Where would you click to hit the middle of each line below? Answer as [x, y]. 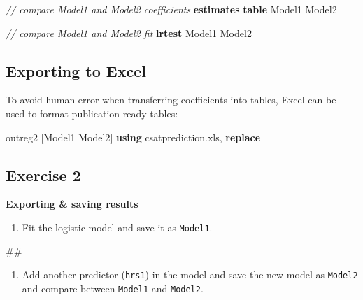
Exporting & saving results [72, 204]
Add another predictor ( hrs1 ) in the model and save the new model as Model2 [190, 274]
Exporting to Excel [76, 70]
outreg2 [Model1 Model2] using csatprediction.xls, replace [133, 137]
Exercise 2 [43, 174]
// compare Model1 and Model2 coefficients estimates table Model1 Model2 [171, 9]
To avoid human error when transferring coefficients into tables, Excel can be [171, 100]
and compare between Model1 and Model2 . [113, 288]
